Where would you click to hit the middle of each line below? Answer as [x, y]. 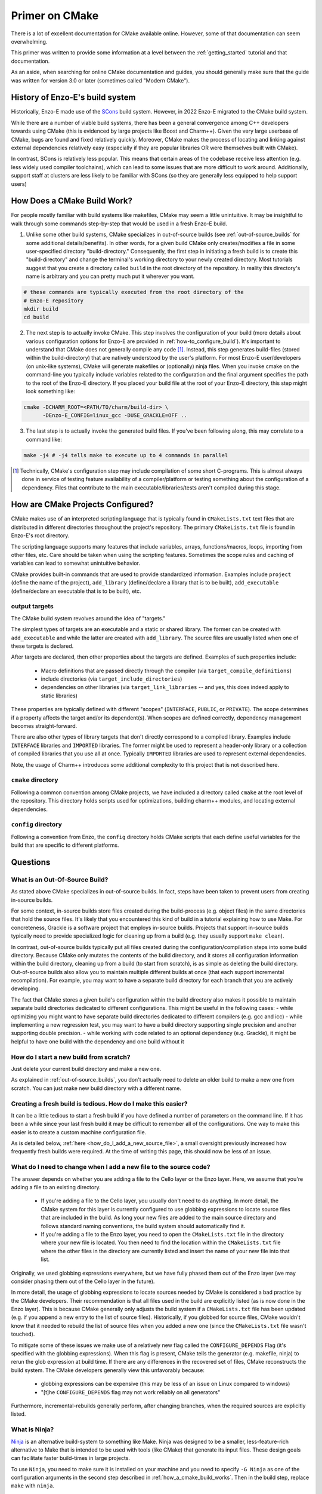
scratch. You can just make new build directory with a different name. [96, 1088]
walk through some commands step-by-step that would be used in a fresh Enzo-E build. [119, 224]
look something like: [51, 391]
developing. [25, 988]
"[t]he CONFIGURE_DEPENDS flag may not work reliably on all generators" [131, 1392]
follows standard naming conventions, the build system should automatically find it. [143, 1226]
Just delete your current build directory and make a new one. [86, 1069]
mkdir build [41, 309]
